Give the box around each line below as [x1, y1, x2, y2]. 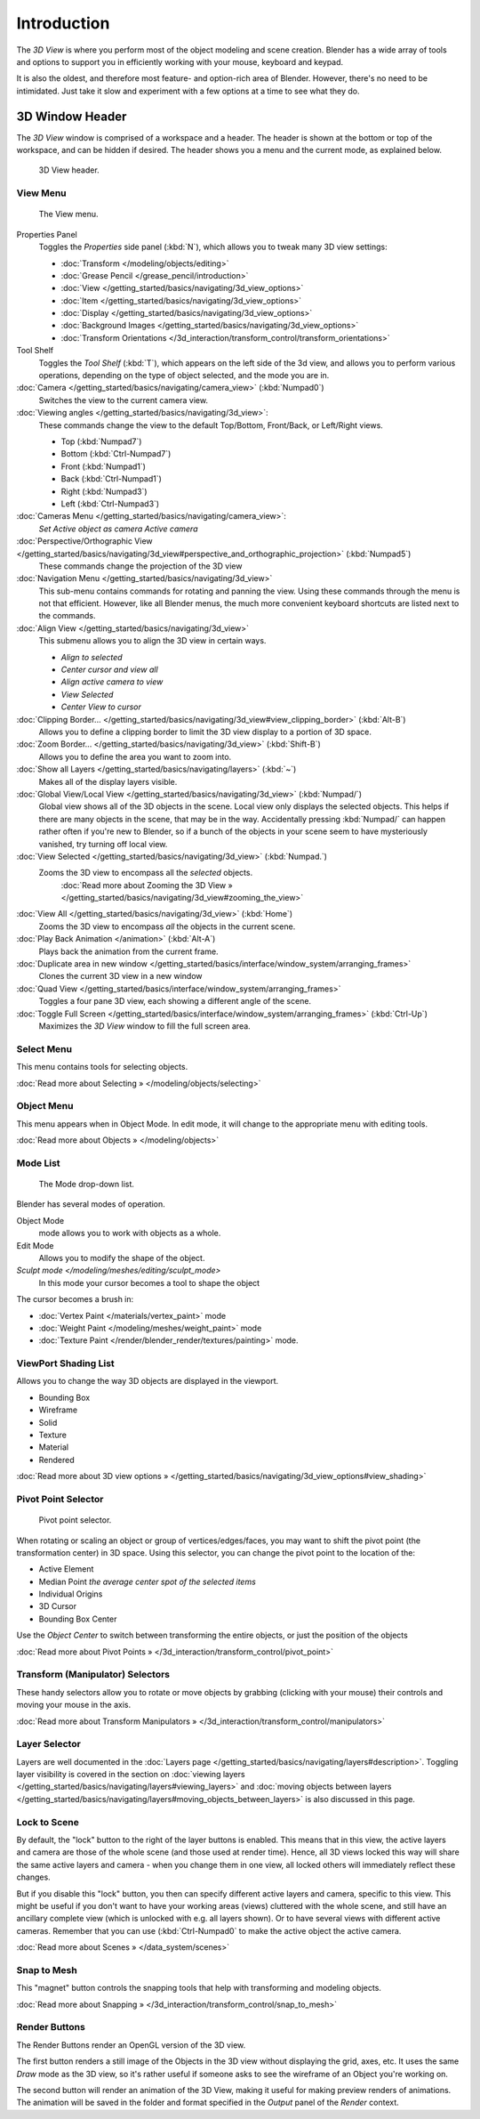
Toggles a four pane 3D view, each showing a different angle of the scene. [38, 996, 311, 1007]
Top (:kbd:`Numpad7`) [60, 436, 142, 447]
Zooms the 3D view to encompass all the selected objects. [38, 868, 253, 878]
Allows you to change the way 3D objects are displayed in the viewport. [16, 1376, 279, 1387]
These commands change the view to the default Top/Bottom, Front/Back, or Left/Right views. [38, 419, 384, 431]
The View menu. [38, 209, 99, 220]
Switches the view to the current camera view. [38, 394, 209, 405]
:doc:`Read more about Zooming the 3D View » [60, 879, 233, 890]
